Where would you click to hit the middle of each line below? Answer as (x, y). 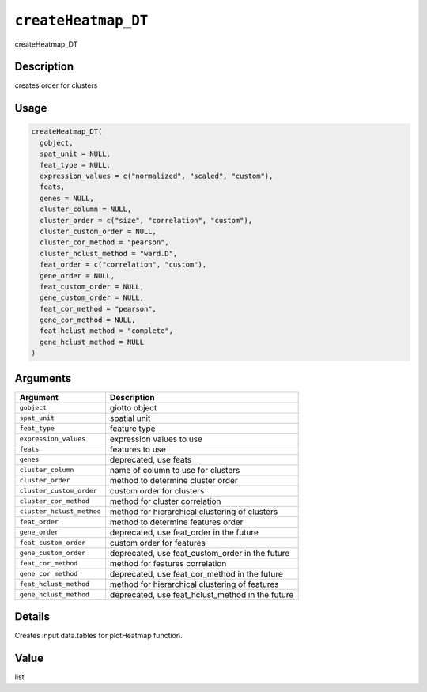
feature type (132, 429)
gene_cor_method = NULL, (88, 320)
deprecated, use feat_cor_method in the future (196, 573)
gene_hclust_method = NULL (92, 342)
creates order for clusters (56, 85)
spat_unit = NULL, (75, 154)
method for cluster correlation (165, 501)
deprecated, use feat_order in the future (184, 532)
